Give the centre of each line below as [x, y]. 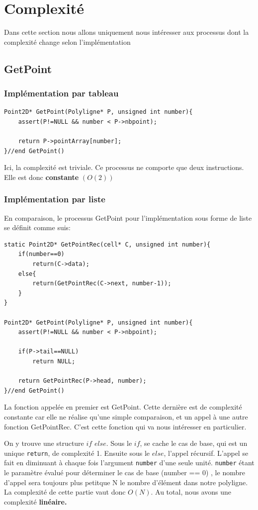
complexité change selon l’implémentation [67, 42]
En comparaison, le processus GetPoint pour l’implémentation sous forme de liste [128, 217]
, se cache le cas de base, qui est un [194, 443]
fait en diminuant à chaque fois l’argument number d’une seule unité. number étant [129, 463]
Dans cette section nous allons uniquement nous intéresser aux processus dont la [127, 32]
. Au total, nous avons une [191, 492]
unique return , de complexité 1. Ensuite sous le [77, 453]
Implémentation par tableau [61, 93]
